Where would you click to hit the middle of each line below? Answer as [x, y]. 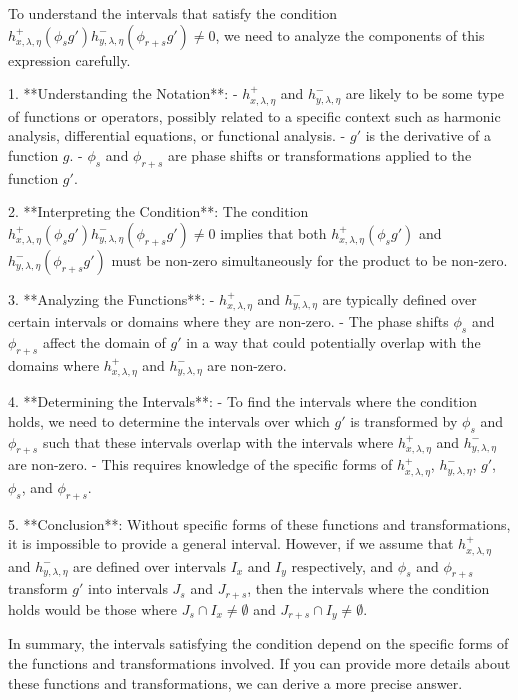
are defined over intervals [149, 565]
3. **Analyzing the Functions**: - [111, 298]
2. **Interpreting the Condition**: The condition [158, 211]
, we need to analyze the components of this [350, 34]
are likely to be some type [425, 93]
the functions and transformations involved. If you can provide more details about [259, 662]
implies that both [273, 232]
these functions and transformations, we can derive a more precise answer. [235, 682]
